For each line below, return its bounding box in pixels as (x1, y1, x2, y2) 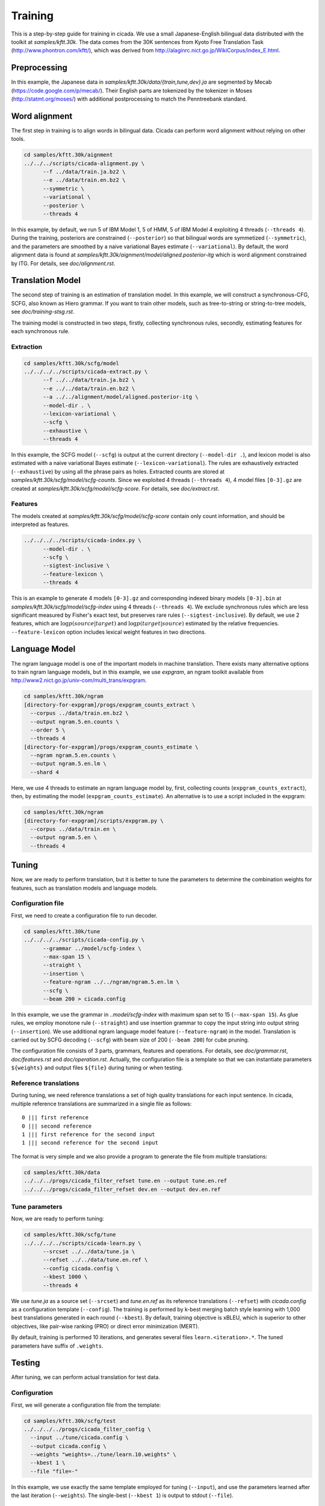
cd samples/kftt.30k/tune (23, 928, 101, 935)
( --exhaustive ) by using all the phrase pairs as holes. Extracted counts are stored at (11, 467, 225, 475)
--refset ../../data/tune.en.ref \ (43, 1257, 148, 1263)
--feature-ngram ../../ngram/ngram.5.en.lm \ (43, 979, 180, 986)
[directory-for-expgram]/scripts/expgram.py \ (23, 817, 164, 824)
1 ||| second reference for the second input (22, 1139, 159, 1146)
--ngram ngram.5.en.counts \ (30, 752, 117, 759)
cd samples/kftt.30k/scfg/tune (23, 1231, 117, 1238)
